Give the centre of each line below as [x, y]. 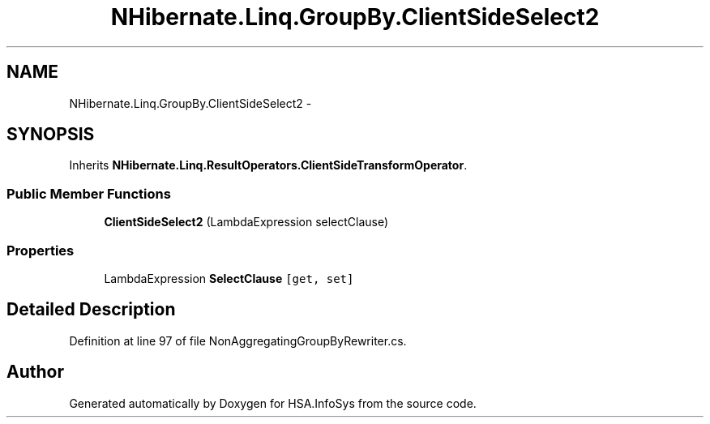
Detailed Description [91, 310]
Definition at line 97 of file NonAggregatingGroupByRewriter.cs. [238, 340]
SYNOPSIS [51, 135]
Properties [41, 250]
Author [35, 372]
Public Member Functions [89, 193]
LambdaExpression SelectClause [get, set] [229, 278]
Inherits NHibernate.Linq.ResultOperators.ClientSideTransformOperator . [268, 165]
